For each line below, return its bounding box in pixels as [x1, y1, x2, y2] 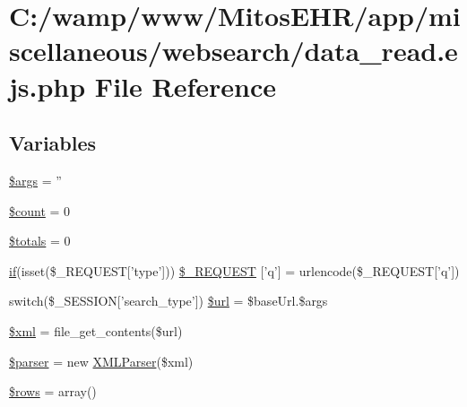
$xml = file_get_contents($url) [9, 321, 183, 340]
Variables [9, 129, 97, 157]
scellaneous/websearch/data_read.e [9, 32, 458, 69]
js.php [9, 67, 86, 104]
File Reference [94, 67, 276, 104]
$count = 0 [9, 201, 71, 220]
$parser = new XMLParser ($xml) [9, 351, 194, 370]
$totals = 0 [9, 231, 71, 250]
